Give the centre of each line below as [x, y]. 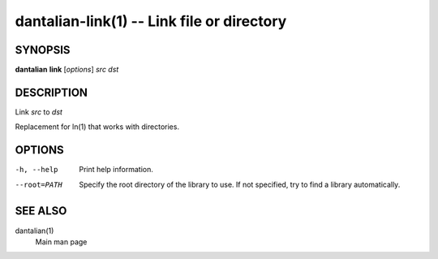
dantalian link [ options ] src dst [67, 70]
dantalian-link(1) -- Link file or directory [151, 21]
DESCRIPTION [52, 92]
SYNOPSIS [43, 50]
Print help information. [116, 170]
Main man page [61, 242]
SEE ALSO [41, 211]
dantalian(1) [34, 231]
